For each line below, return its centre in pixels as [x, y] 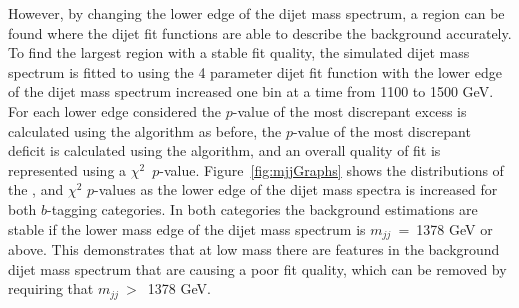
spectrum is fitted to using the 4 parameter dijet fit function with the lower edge [255, 71]
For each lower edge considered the [115, 110]
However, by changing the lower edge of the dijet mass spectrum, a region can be [256, 13]
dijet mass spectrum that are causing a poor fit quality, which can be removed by [257, 268]
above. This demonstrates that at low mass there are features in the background [254, 248]
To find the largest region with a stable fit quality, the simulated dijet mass [239, 52]
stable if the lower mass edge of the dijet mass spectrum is [187, 228]
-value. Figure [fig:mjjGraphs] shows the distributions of [331, 169]
